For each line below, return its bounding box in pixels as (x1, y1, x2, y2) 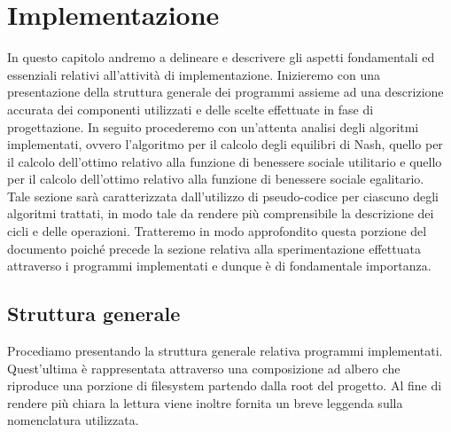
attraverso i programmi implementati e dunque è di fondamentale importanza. (7, 256, 432, 275)
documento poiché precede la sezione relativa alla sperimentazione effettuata (7, 239, 421, 257)
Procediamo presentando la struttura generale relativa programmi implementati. (7, 342, 443, 360)
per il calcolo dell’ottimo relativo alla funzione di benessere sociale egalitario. (7, 169, 424, 188)
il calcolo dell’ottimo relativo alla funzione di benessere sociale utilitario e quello (7, 152, 442, 170)
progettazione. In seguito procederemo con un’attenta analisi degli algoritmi (7, 117, 419, 136)
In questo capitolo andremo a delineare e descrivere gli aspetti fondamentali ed (7, 48, 435, 67)
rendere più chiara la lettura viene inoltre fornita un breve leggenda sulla (7, 393, 403, 412)
